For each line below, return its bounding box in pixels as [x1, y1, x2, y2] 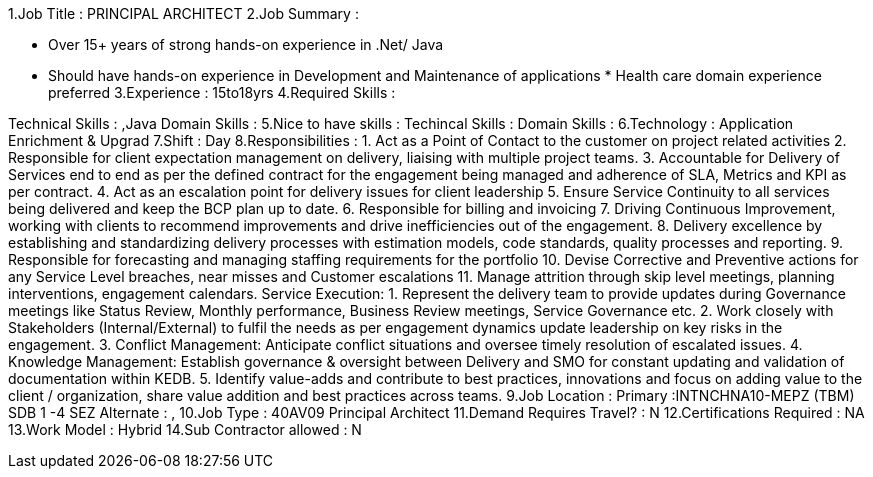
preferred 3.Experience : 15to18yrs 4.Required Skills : [48, 84, 396, 101]
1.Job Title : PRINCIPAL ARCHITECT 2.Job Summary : [8, 5, 359, 22]
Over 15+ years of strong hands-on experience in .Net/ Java [48, 36, 444, 53]
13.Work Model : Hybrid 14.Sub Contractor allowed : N [8, 421, 362, 438]
